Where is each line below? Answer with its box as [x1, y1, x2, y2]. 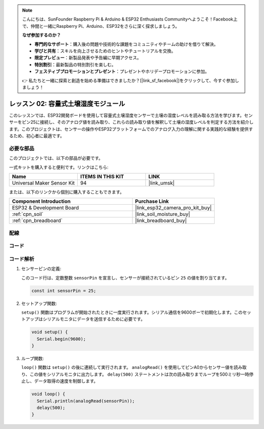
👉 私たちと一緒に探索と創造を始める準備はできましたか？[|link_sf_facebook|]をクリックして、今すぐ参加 [22, 77, 235, 83]
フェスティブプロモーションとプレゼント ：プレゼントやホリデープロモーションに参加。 [34, 68, 210, 74]
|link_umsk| [148, 179, 175, 186]
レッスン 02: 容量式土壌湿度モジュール [9, 99, 125, 107]
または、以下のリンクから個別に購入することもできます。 [9, 189, 125, 195]
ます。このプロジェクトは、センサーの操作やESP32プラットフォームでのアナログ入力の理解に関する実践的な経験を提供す [9, 126, 253, 132]
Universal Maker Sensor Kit [12, 179, 75, 186]
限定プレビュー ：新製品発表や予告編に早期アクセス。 [34, 55, 142, 61]
